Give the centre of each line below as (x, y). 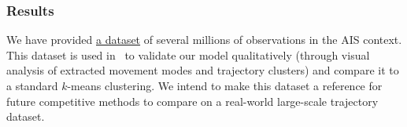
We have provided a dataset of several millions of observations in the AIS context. (204, 40)
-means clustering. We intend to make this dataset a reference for (225, 85)
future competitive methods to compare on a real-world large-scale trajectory (192, 101)
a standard (32, 85)
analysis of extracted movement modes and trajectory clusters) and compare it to (203, 70)
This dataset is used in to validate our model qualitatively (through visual (188, 54)
